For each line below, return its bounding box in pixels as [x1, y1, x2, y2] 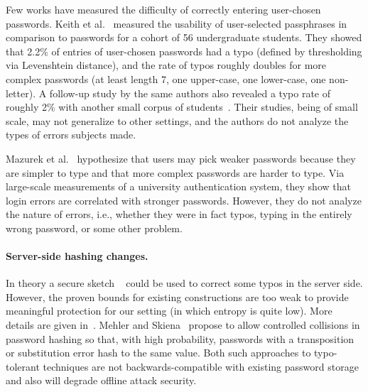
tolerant [6, 359, 40, 374]
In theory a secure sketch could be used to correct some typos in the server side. [6, 276, 363, 290]
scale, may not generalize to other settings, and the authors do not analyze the [6, 113, 349, 128]
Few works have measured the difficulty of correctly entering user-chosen [6, 2, 321, 16]
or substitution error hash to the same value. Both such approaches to [6, 345, 311, 360]
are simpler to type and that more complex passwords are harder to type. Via [6, 165, 345, 180]
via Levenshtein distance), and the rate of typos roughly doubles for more [6, 58, 327, 72]
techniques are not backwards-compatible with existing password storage [43, 359, 359, 374]
